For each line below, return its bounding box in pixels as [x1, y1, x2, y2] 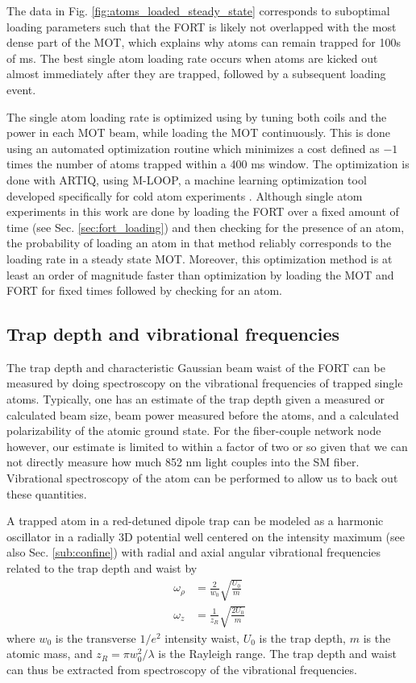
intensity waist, [164, 629, 239, 646]
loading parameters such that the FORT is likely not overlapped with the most [6, 18, 397, 35]
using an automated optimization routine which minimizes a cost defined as [6, 139, 380, 156]
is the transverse [55, 629, 136, 646]
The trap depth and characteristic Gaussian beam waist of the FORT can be [6, 358, 385, 375]
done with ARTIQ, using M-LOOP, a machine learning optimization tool [6, 171, 367, 188]
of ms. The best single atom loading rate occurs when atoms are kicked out [6, 49, 378, 66]
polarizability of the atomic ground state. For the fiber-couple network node [6, 422, 381, 439]
